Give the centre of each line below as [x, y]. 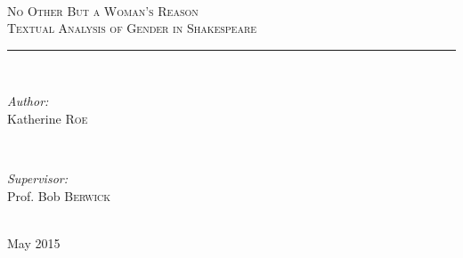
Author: [28, 101]
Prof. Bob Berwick [59, 195]
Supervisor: [37, 178]
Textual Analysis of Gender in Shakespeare [132, 28]
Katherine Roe [48, 118]
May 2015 [34, 242]
